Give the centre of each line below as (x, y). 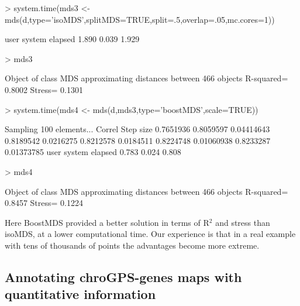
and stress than (243, 222)
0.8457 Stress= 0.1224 (44, 203)
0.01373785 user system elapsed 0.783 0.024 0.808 (93, 152)
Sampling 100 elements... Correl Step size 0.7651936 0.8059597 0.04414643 (137, 129)
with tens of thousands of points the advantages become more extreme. (132, 245)
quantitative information (80, 294)
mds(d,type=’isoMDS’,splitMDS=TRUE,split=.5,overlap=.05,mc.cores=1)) (140, 19)
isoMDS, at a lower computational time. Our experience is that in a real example (150, 234)
